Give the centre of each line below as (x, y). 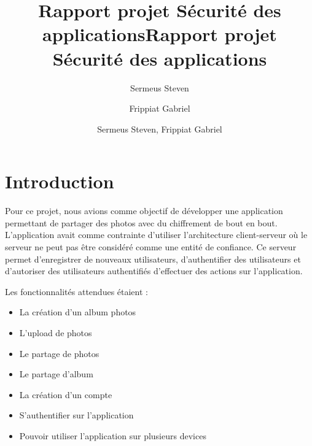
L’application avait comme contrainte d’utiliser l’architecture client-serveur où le (156, 235)
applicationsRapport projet (160, 34)
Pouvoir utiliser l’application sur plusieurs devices (113, 435)
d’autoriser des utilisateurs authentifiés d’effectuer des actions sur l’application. (154, 271)
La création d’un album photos (78, 312)
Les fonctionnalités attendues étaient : (76, 291)
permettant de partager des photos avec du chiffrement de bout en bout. (141, 222)
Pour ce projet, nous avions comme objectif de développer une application (144, 211)
